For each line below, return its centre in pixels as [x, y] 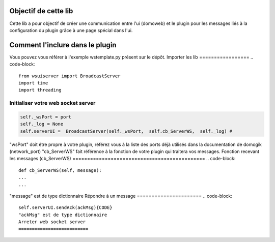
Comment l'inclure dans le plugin [63, 45]
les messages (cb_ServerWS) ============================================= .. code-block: [122, 159]
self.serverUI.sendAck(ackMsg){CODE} [66, 208]
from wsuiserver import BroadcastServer [70, 76]
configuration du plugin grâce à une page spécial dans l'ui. [71, 30]
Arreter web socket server [52, 222]
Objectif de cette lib [41, 11]
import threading [40, 90]
